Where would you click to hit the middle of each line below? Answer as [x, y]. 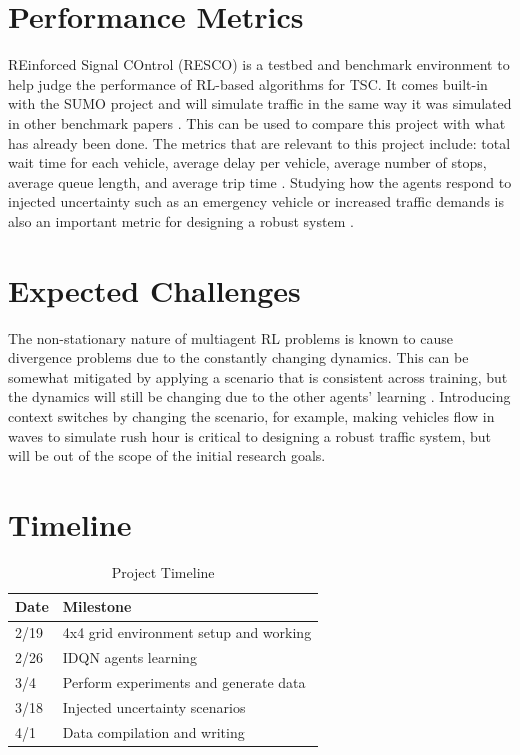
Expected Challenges [154, 289]
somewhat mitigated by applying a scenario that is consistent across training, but [258, 376]
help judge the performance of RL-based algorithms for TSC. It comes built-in [248, 83]
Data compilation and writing [153, 731]
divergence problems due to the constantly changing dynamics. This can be [238, 357]
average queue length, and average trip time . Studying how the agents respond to [260, 181]
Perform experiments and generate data [184, 682]
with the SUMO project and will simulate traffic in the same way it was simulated [260, 103]
